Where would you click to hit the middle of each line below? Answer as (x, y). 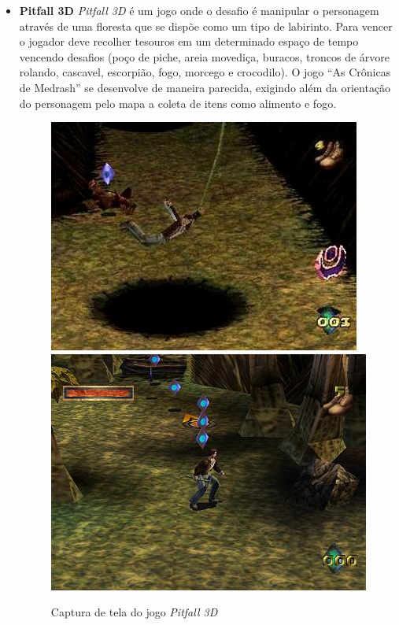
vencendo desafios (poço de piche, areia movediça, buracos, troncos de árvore (205, 56)
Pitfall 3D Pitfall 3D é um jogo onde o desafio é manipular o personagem (199, 10)
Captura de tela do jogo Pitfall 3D (134, 612)
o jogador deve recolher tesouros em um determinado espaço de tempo (189, 41)
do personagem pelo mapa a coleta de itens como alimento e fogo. (178, 103)
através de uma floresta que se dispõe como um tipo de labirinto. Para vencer (206, 26)
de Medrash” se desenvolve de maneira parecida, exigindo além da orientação (205, 87)
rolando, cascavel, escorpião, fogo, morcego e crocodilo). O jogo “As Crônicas (205, 72)
